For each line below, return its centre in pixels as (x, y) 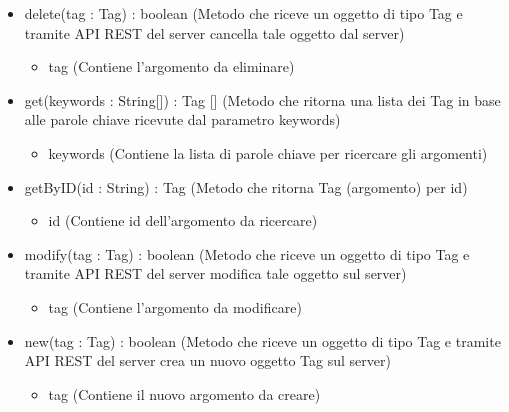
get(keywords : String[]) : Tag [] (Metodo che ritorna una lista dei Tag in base (262, 99)
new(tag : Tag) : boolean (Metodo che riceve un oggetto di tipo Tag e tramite (262, 340)
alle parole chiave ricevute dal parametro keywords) (182, 119)
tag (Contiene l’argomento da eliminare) (171, 66)
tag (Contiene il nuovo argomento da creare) (184, 393)
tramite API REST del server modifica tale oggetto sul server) (215, 273)
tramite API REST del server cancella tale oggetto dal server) (214, 32)
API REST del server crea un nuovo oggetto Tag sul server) (207, 360)
